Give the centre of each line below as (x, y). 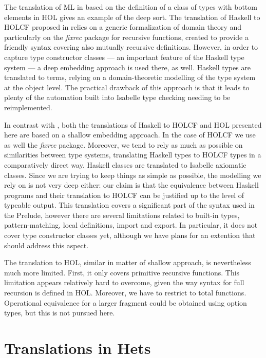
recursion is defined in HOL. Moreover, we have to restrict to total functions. (125, 293)
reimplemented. (28, 107)
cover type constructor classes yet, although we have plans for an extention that (130, 235)
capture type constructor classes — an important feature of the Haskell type (124, 57)
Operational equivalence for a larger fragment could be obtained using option (126, 302)
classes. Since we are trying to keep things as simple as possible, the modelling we (133, 175)
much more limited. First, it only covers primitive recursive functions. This (122, 272)
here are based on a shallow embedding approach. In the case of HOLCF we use (130, 135)
